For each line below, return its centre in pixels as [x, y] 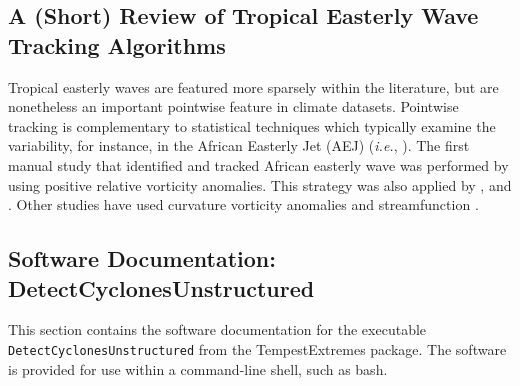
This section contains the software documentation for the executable [217, 329]
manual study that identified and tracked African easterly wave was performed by [258, 164]
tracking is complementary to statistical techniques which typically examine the [252, 125]
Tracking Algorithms [117, 44]
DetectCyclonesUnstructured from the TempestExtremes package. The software [257, 348]
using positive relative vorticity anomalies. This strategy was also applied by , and [260, 184]
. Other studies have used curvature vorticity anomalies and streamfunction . [243, 204]
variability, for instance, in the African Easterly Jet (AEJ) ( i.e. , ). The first [239, 145]
